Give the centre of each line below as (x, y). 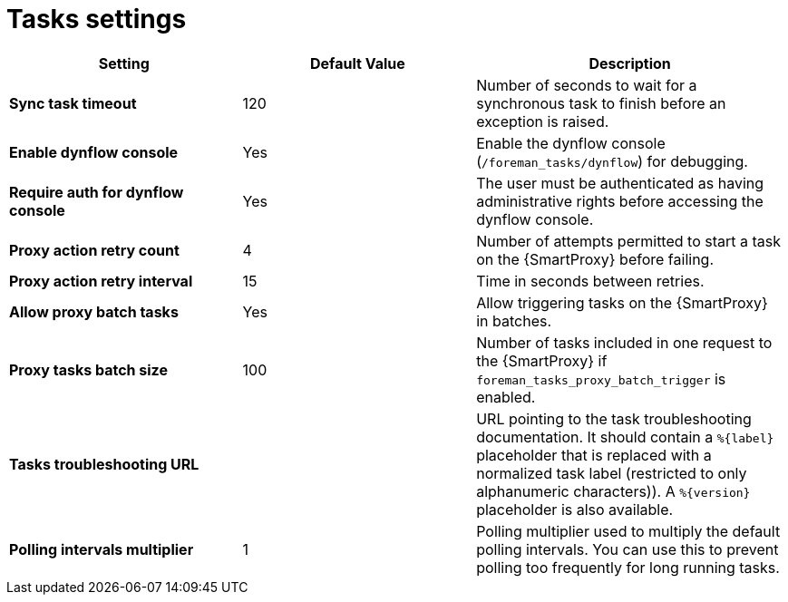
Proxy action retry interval (101, 281)
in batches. (514, 320)
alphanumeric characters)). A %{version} (613, 491)
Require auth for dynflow (97, 192)
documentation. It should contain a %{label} (625, 437)
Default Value (358, 63)
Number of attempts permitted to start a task (628, 241)
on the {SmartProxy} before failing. (595, 259)
